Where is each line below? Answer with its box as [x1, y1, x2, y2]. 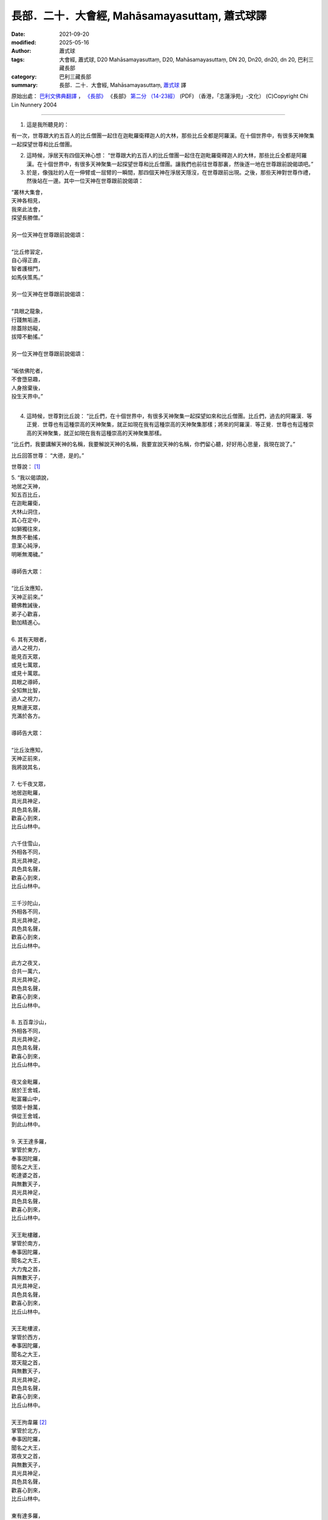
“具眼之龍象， [11, 308, 46, 315]
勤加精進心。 [11, 618, 44, 626]
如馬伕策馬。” [11, 274, 44, 281]
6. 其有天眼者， [11, 635, 50, 643]
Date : [11, 30, 26, 38]
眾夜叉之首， [11, 1453, 44, 1460]
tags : [11, 55, 25, 63]
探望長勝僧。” [11, 213, 44, 221]
